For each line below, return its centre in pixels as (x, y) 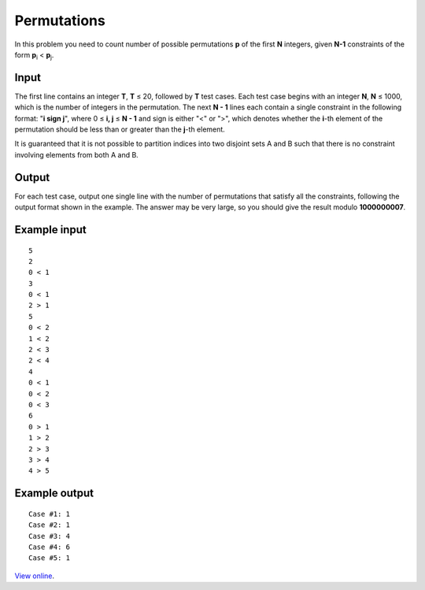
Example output (54, 494)
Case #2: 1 (50, 525)
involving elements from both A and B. (77, 154)
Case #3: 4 (50, 536)
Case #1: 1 (50, 514)
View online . (35, 576)
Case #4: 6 (50, 547)
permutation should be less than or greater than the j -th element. (120, 129)
